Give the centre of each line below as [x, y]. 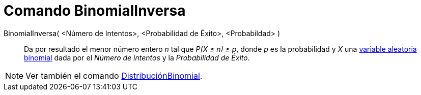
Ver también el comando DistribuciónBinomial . [114, 75]
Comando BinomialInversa [95, 11]
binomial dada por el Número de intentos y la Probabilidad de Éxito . [137, 57]
